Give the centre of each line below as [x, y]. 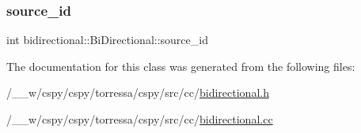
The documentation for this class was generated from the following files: [181, 66]
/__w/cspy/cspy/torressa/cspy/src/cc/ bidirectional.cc [140, 119]
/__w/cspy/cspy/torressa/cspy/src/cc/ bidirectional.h [138, 92]
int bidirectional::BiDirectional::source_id [107, 40]
